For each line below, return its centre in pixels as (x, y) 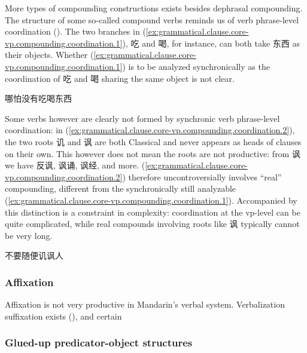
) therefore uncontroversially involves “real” (202, 177)
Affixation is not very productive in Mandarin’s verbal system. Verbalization (145, 304)
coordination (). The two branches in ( (75, 31)
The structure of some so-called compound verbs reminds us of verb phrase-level (152, 19)
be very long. (29, 235)
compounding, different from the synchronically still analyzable (121, 188)
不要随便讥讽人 (34, 255)
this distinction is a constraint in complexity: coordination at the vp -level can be (153, 212)
